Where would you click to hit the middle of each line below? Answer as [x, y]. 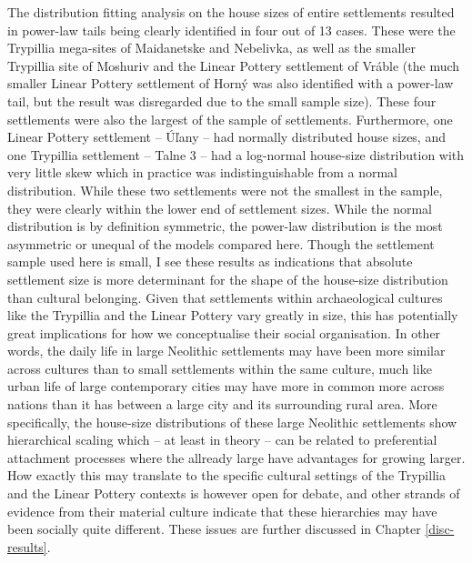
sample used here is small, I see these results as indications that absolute [210, 261]
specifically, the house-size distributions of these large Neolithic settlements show [232, 422]
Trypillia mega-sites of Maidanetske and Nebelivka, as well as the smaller [211, 48]
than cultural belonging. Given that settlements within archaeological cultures [225, 297]
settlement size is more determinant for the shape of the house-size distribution [228, 279]
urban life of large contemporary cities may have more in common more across [226, 386]
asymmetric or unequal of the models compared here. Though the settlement [221, 243]
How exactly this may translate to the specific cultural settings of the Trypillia [226, 475]
